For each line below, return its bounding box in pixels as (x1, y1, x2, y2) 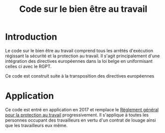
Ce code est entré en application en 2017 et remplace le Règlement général (5, 106, 159, 112)
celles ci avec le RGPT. (5, 63, 52, 69)
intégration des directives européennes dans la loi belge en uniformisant (5, 58, 153, 64)
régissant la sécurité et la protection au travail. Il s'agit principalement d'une (5, 53, 160, 59)
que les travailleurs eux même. (5, 122, 68, 128)
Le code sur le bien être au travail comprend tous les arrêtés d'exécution (5, 47, 154, 53)
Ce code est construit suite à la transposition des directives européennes (5, 73, 155, 79)
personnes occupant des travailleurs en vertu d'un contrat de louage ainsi (5, 117, 156, 123)
